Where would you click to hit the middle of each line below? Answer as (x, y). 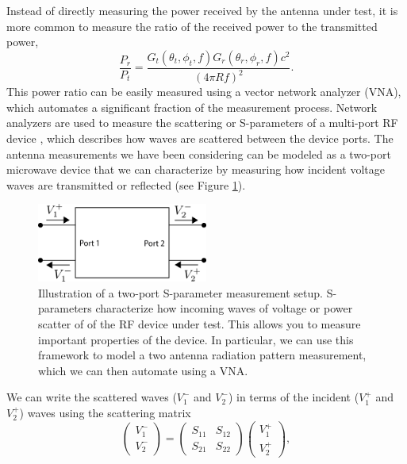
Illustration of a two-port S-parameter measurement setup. (180, 292)
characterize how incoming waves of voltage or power (224, 308)
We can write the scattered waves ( (92, 397)
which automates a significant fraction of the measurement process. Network (192, 107)
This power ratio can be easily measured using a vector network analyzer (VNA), (204, 92)
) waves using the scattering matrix (105, 412)
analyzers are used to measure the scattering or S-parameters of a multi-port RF (202, 123)
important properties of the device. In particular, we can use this (196, 339)
